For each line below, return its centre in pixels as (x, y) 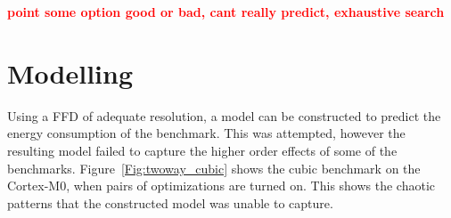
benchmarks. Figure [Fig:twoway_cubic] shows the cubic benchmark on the (214, 168)
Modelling (70, 73)
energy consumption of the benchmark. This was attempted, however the (206, 133)
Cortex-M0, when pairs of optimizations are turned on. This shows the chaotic (221, 186)
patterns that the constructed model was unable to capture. (170, 202)
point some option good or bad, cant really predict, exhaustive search (226, 12)
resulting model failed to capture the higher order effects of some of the (202, 150)
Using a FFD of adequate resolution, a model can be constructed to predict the (224, 115)
